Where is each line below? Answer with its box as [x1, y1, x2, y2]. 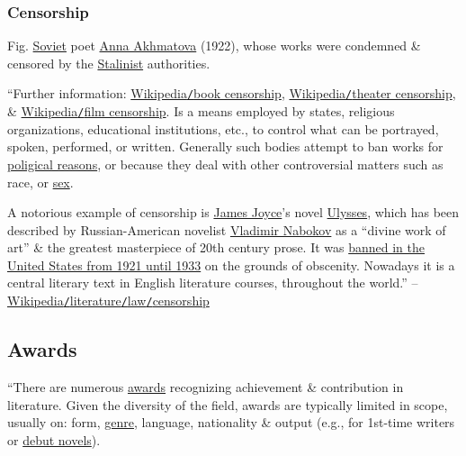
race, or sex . [7, 172, 74, 191]
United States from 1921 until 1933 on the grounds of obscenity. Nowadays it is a [7, 255, 455, 274]
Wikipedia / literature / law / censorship [7, 291, 210, 310]
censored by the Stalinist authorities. [7, 53, 211, 72]
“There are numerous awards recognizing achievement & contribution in [7, 377, 404, 396]
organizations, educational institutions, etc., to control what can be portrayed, [7, 119, 439, 138]
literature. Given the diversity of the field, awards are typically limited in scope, [7, 395, 448, 414]
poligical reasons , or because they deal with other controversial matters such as [7, 154, 444, 173]
